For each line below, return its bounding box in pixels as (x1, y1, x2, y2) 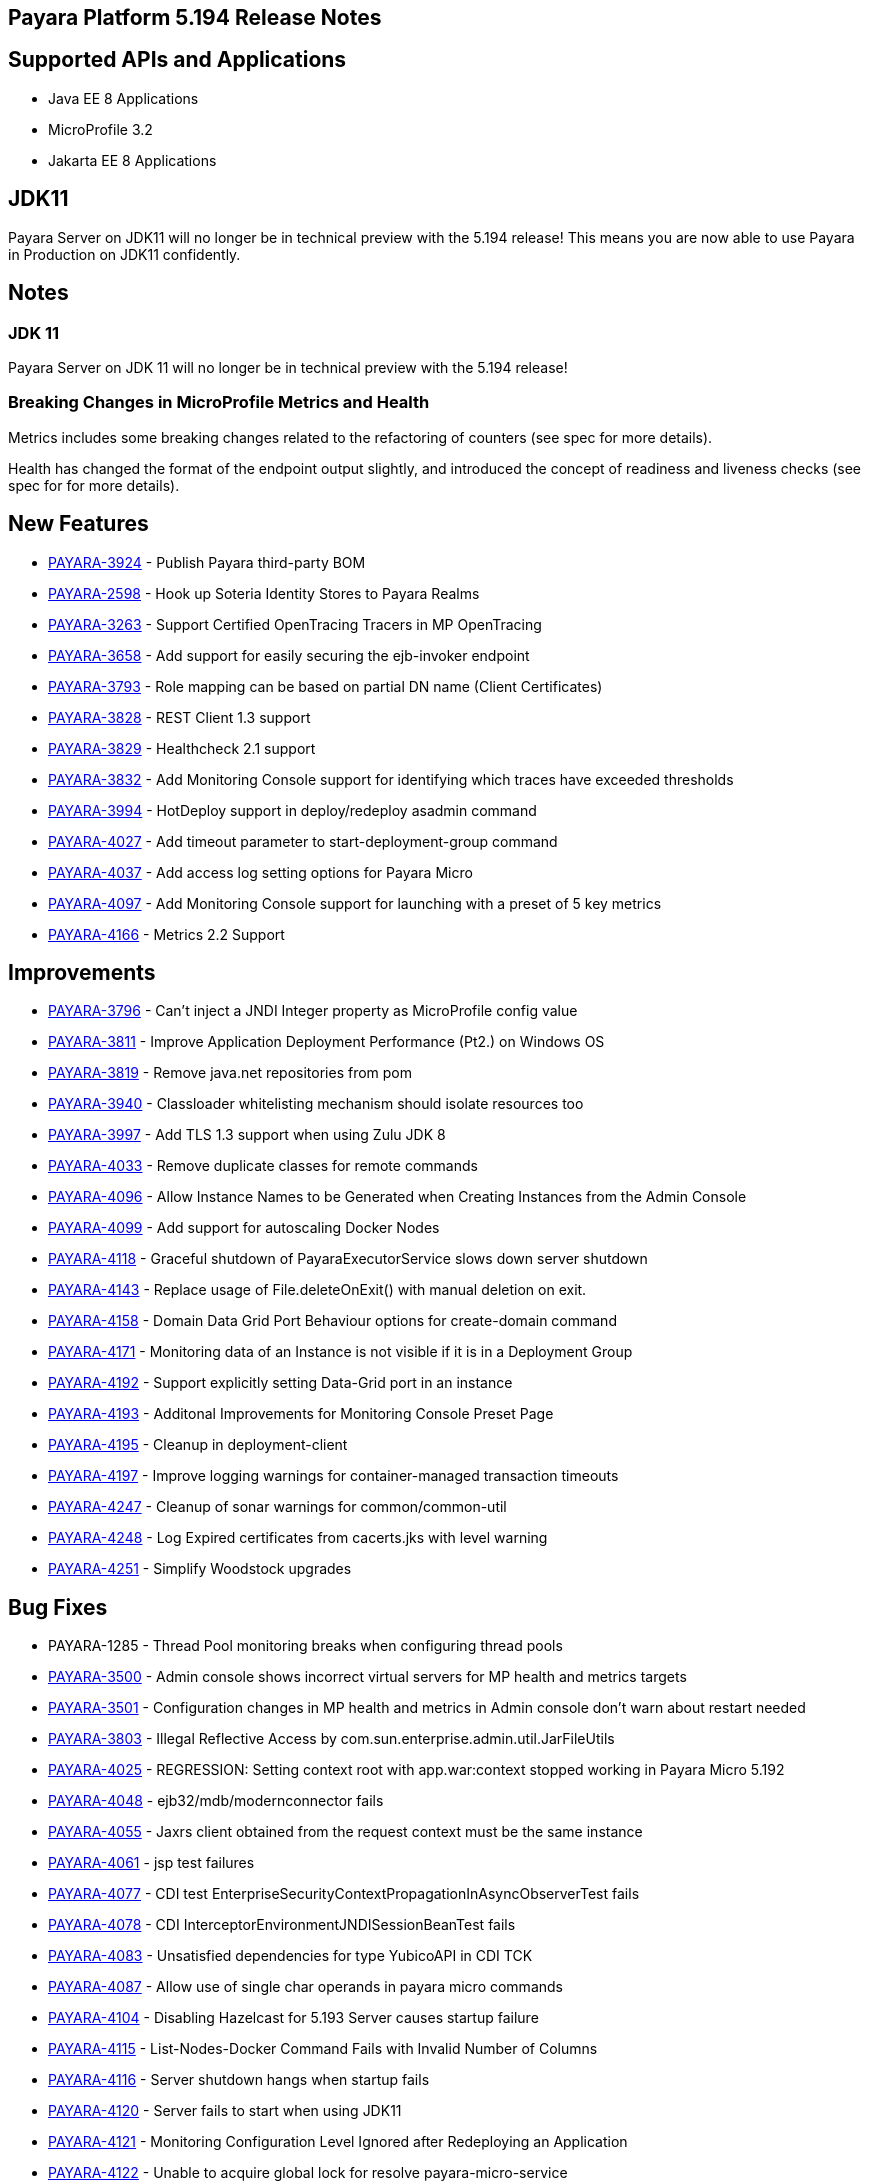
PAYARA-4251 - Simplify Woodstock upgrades (48, 1560, 352, 1578)
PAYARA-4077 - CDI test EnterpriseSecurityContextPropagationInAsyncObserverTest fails (48, 1885, 640, 1903)
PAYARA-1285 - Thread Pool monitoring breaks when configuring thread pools (48, 1637, 563, 1655)
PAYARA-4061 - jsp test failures (48, 1854, 255, 1872)
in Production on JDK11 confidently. (8, 245, 241, 263)
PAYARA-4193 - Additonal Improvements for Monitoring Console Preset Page (48, 1405, 554, 1423)
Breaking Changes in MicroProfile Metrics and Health (8, 392, 430, 413)
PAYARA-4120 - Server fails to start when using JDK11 (48, 2102, 402, 2120)
